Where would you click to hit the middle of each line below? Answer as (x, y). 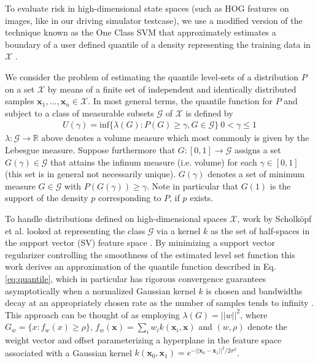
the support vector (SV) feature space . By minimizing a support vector (140, 243)
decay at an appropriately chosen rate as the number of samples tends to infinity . (159, 303)
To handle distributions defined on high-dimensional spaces (116, 218)
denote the (267, 327)
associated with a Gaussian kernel (68, 352)
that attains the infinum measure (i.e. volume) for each (154, 162)
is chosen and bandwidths (254, 290)
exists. (202, 198)
